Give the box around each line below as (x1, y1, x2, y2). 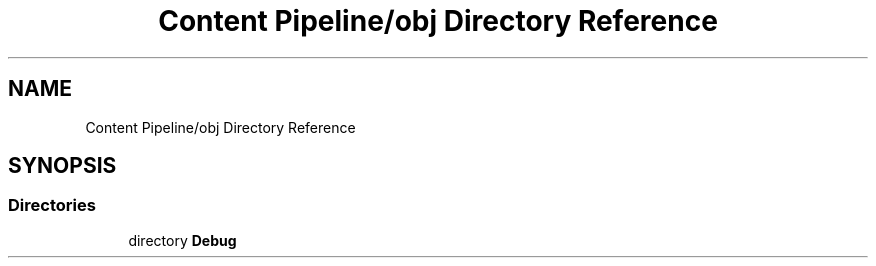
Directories (8, 195, 96, 216)
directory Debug (128, 231, 237, 249)
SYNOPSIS (8, 153, 117, 179)
